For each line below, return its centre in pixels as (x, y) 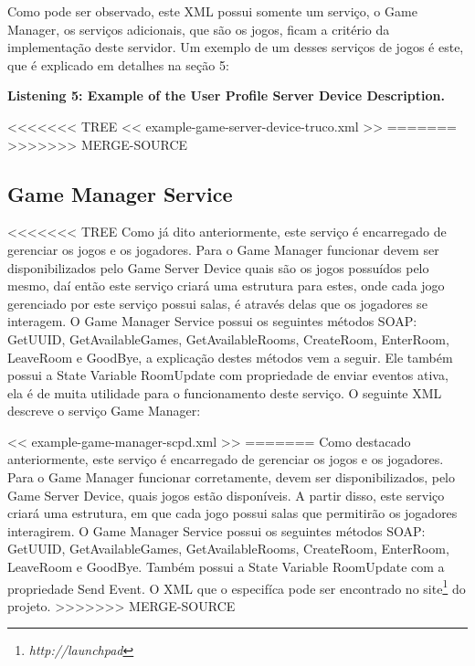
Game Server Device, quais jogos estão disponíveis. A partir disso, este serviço (226, 495)
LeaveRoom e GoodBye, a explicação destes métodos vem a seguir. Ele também (230, 357)
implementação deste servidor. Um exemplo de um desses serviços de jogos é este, (236, 47)
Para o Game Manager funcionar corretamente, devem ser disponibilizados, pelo (231, 477)
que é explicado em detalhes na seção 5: (118, 64)
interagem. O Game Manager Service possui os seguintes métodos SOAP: (212, 321)
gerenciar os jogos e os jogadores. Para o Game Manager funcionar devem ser (223, 249)
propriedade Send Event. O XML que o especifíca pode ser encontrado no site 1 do (237, 587)
